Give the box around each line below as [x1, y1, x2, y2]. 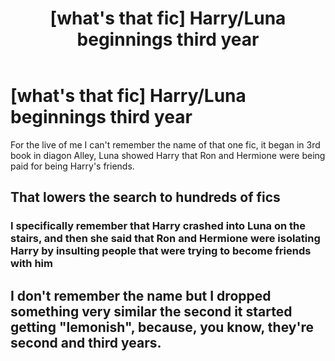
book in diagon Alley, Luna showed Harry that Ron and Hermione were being [10, 149, 326, 161]
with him [10, 257, 53, 271]
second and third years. [10, 334, 162, 351]
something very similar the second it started [10, 303, 293, 320]
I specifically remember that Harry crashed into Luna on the [10, 219, 307, 233]
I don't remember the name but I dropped [10, 287, 272, 304]
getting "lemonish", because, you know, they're [10, 318, 315, 336]
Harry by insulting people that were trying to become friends [10, 244, 312, 258]
